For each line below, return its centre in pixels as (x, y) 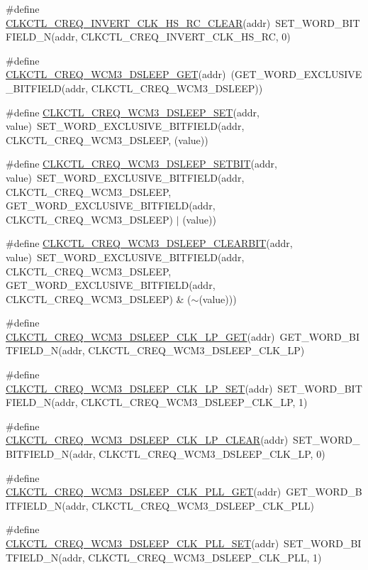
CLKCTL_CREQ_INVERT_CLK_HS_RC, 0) (186, 37)
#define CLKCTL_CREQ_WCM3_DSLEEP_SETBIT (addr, (141, 164)
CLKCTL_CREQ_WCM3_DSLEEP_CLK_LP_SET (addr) (139, 388)
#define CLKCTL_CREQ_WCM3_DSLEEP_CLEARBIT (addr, (149, 243)
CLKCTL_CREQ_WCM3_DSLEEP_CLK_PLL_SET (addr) (143, 543)
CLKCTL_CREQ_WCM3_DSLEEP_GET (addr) (116, 74)
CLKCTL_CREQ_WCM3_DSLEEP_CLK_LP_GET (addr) (140, 336)
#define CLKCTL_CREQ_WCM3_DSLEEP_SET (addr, (133, 112)
